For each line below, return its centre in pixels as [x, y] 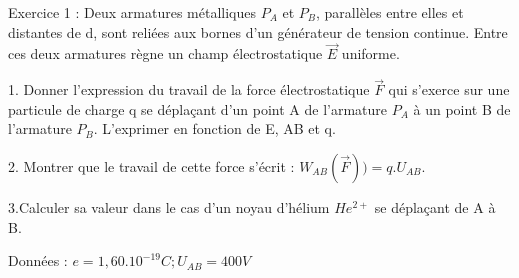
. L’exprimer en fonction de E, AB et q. [214, 128]
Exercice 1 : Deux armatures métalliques [132, 12]
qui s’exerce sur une [449, 89]
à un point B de [462, 108]
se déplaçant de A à [435, 207]
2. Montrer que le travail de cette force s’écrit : [151, 166]
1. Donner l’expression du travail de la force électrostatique [189, 89]
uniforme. [370, 53]
